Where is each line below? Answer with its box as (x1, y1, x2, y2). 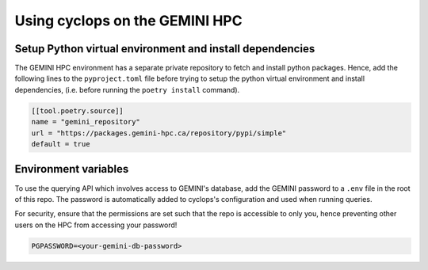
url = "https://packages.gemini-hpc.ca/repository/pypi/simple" (31, 128, 287, 138)
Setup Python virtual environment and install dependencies (14, 42, 315, 55)
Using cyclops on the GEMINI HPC (14, 12, 243, 29)
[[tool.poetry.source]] (31, 106, 124, 115)
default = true (31, 139, 90, 148)
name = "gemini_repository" (31, 117, 140, 127)
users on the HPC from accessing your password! (14, 220, 178, 230)
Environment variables (14, 162, 129, 176)
